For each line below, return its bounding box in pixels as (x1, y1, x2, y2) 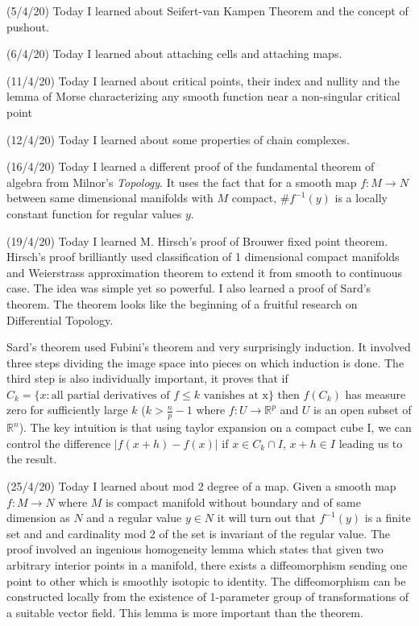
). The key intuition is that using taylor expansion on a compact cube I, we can (19, 419, 412, 436)
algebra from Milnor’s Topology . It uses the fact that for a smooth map (6, 173, 357, 190)
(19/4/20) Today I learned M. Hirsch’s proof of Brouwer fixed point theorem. (6, 232, 388, 249)
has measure (345, 385, 406, 402)
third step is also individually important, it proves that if (6, 370, 288, 387)
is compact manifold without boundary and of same (106, 493, 361, 510)
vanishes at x (203, 389, 268, 401)
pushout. (6, 18, 49, 35)
